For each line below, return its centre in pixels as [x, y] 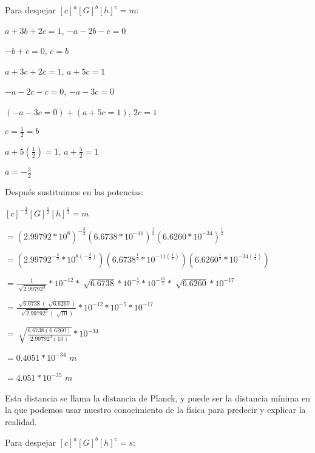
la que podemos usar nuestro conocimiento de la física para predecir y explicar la [155, 410]
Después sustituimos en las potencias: [75, 192]
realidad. [21, 422]
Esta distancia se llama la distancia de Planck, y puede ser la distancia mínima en [157, 398]
